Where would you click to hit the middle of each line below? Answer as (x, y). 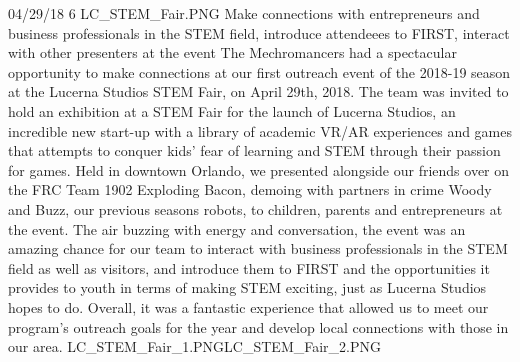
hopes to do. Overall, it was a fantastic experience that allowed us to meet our (248, 306)
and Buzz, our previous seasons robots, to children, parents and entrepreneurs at (255, 208)
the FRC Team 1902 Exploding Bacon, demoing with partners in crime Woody (250, 189)
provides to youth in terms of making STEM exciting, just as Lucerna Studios (247, 287)
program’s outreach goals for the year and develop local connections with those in (258, 326)
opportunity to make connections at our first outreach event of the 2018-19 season (259, 71)
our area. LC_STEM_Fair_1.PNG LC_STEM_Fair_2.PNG (195, 346)
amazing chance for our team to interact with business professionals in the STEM (258, 248)
